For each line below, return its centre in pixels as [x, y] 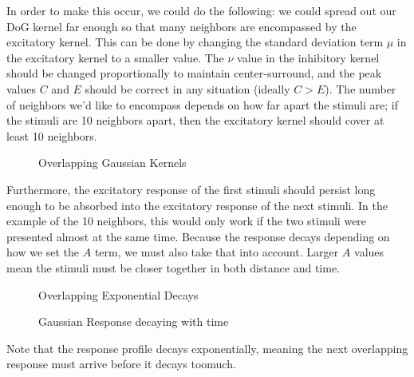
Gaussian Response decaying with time [134, 321]
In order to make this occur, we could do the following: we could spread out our [201, 10]
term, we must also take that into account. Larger [217, 252]
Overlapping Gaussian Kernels [112, 163]
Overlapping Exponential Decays [118, 294]
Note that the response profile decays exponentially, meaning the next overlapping [207, 348]
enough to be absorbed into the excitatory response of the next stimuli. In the [197, 205]
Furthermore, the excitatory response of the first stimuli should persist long [191, 189]
